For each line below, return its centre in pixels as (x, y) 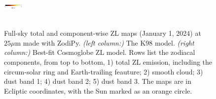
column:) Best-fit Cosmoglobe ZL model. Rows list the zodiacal (100, 52)
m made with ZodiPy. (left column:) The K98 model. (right (105, 42)
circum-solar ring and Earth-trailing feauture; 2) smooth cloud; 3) (104, 71)
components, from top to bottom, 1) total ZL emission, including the (108, 62)
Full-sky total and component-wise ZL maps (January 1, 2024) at (103, 33)
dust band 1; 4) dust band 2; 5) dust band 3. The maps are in (98, 81)
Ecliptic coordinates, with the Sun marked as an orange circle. (98, 90)
